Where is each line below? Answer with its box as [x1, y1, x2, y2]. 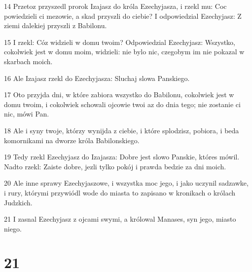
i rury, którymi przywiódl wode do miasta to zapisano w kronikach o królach [4, 187, 236, 197]
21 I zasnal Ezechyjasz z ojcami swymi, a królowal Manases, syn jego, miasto [4, 214, 236, 224]
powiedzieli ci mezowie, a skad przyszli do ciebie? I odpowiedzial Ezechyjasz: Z [4, 10, 242, 21]
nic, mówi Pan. [4, 109, 49, 119]
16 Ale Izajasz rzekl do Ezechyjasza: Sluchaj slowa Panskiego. [4, 73, 190, 83]
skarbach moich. [4, 56, 53, 66]
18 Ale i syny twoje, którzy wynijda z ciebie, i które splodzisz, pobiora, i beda [4, 125, 239, 135]
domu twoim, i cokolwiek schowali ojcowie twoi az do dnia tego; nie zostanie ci [4, 99, 241, 109]
